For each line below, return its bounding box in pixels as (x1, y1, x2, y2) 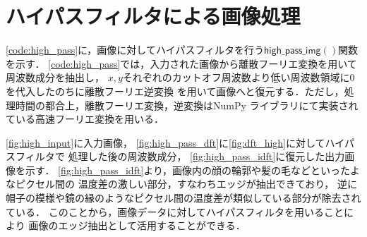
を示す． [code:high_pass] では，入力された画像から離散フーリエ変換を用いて (6, 56, 357, 71)
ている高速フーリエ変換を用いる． (6, 111, 164, 126)
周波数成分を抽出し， (6, 70, 104, 85)
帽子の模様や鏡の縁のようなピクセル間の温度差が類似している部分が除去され (6, 190, 361, 205)
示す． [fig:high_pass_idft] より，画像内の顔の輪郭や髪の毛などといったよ (25, 162, 361, 177)
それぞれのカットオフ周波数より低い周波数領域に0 (122, 70, 355, 85)
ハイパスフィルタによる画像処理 (6, 1, 301, 30)
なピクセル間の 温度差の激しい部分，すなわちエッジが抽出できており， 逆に (6, 176, 357, 191)
